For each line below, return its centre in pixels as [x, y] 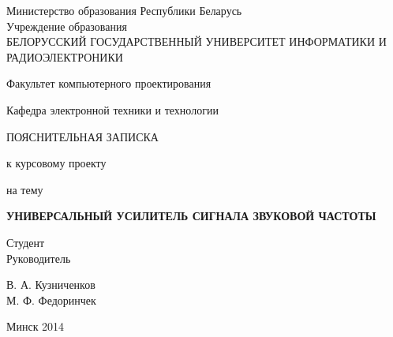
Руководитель [39, 258]
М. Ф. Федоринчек [51, 300]
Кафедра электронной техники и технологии [112, 109]
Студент [26, 242]
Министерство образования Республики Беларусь [124, 10]
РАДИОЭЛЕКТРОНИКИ [65, 56]
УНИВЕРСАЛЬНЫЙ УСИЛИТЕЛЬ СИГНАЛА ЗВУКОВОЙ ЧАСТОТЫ [191, 216]
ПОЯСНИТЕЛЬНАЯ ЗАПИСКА [82, 136]
